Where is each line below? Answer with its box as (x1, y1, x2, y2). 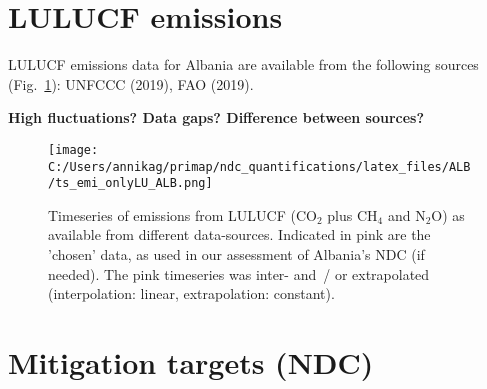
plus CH (327, 204, 378, 225)
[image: (48, 142, 99, 157)
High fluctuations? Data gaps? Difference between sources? (8, 107, 425, 128)
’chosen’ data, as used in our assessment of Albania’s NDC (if (48, 244, 425, 265)
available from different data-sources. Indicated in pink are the (48, 224, 431, 245)
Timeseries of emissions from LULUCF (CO (48, 204, 317, 225)
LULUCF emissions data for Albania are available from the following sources (8, 54, 479, 75)
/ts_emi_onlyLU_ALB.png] (48, 176, 213, 191)
